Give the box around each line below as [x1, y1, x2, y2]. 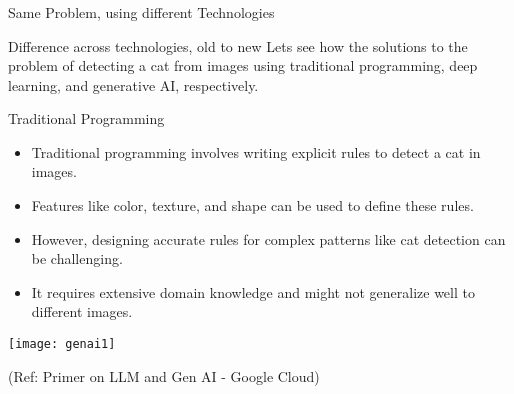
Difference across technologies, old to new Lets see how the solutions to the [8, 35, 468, 56]
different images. [31, 301, 133, 322]
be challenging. [31, 248, 123, 269]
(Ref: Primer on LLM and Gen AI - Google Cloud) [8, 365, 320, 386]
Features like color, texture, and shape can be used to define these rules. [31, 195, 474, 216]
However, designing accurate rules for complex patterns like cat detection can [31, 228, 506, 249]
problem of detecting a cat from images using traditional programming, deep [8, 55, 478, 76]
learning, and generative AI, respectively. [8, 74, 259, 95]
